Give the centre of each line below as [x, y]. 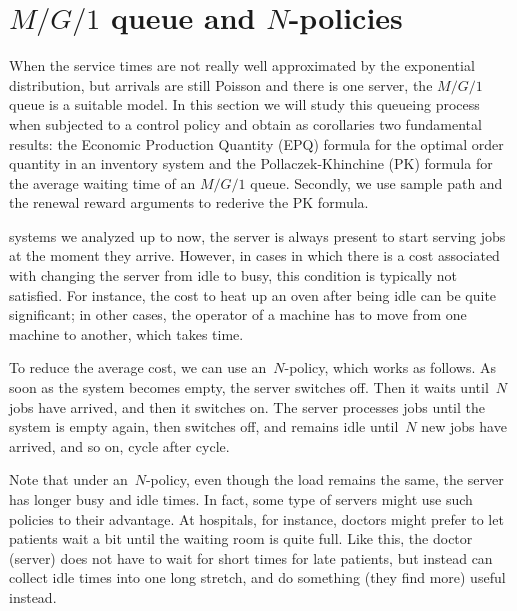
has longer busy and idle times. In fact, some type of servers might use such [241, 499]
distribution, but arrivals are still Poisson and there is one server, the [221, 84]
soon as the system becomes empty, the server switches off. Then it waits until [249, 387]
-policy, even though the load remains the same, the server [324, 479]
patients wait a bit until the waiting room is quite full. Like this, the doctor [241, 538]
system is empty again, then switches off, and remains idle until [204, 426]
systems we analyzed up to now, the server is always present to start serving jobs [257, 235]
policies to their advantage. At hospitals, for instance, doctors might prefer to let [256, 518]
